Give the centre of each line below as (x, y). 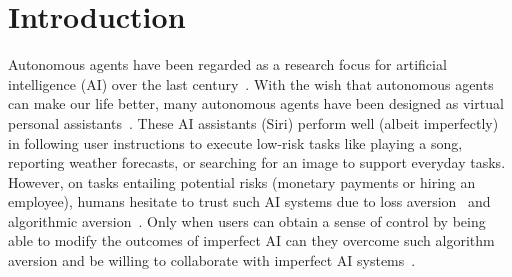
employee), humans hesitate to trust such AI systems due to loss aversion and (249, 201)
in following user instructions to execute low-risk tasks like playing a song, (235, 142)
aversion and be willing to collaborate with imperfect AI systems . (212, 260)
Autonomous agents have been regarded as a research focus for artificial (227, 64)
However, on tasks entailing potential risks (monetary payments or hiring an (242, 181)
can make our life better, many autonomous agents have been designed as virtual (256, 103)
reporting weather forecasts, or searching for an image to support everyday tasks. (257, 162)
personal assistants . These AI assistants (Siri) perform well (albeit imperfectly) (253, 122)
